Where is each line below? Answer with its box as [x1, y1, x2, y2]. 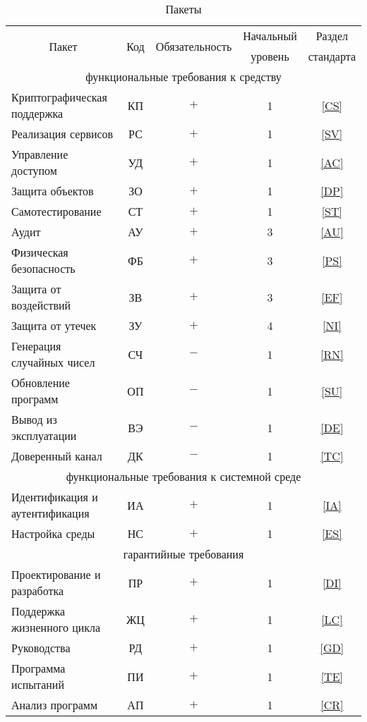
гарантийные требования [123, 546, 244, 562]
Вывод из [11, 411, 57, 427]
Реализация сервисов [11, 126, 114, 142]
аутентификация [11, 505, 90, 521]
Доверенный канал [11, 448, 102, 464]
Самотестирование [11, 203, 102, 219]
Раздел [315, 27, 348, 44]
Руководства [11, 640, 71, 656]
